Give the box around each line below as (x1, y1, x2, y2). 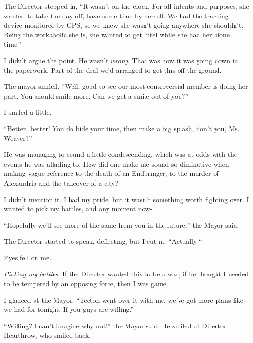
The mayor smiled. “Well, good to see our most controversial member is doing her (4, 81, 248, 91)
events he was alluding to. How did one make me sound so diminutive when (4, 158, 229, 169)
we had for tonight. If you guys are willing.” (4, 304, 134, 314)
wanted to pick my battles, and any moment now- (4, 204, 152, 214)
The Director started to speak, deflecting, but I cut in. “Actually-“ (4, 236, 202, 246)
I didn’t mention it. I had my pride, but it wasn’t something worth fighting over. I (4, 194, 249, 204)
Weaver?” (4, 133, 32, 143)
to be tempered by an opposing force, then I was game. (4, 278, 168, 289)
